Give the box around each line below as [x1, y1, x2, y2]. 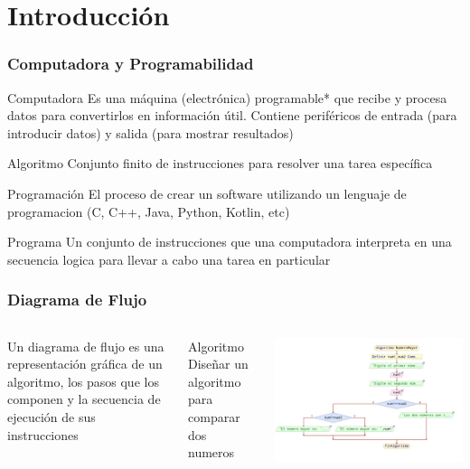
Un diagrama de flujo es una [7, 336, 164, 355]
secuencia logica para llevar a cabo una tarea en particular [7, 249, 331, 268]
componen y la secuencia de [7, 389, 161, 408]
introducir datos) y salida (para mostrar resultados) [7, 123, 294, 142]
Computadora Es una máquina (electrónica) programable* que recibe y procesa [7, 88, 447, 107]
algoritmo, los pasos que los [7, 371, 159, 390]
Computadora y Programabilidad [7, 52, 254, 75]
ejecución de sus [7, 407, 96, 426]
